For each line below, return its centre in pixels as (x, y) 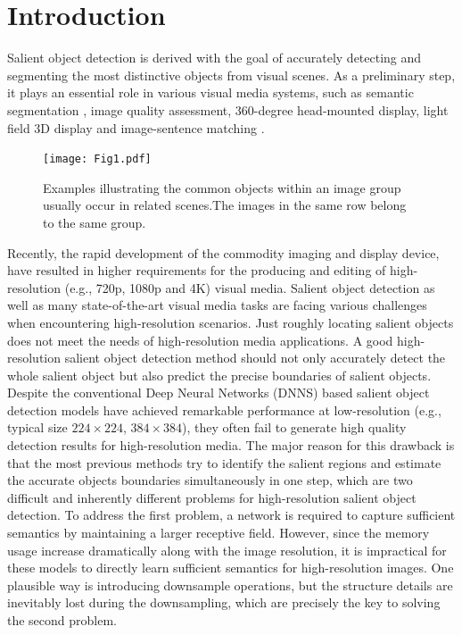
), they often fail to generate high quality (294, 427)
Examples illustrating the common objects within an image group (222, 187)
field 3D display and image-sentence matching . (136, 127)
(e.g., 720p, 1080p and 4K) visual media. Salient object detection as (250, 287)
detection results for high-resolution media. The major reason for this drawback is (231, 445)
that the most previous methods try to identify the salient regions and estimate (224, 462)
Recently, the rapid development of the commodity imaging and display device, (223, 252)
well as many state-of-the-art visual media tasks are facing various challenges (217, 305)
